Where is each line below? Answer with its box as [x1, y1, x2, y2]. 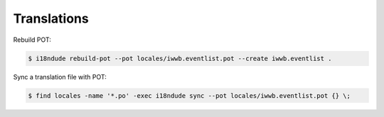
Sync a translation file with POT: [13, 72, 107, 81]
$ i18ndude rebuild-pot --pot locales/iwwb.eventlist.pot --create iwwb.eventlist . [28, 54, 332, 62]
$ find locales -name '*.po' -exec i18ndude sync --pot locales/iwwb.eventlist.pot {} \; [28, 91, 351, 99]
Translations [13, 11, 89, 26]
